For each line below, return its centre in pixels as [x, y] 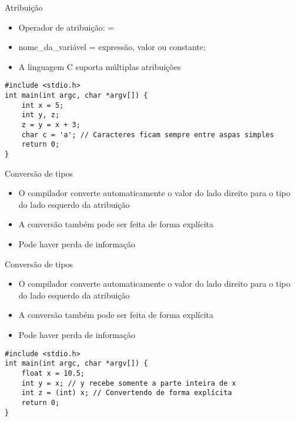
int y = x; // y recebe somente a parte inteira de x [129, 383]
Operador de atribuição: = [66, 27]
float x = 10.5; [53, 373]
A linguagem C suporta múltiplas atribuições [100, 66]
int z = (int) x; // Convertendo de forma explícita [127, 393]
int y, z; [41, 115]
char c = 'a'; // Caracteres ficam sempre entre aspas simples [148, 135]
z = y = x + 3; [51, 125]
